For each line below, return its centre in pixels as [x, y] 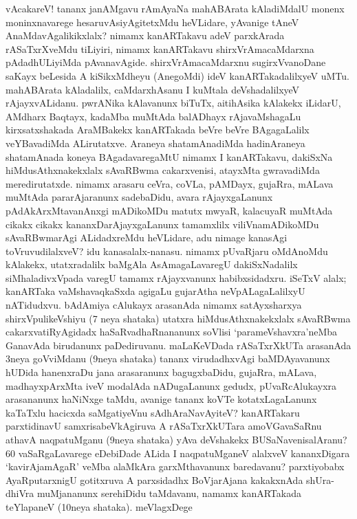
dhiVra [20, 493]
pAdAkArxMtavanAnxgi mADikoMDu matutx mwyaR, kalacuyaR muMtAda [169, 210]
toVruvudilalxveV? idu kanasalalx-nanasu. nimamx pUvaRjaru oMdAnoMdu [167, 251]
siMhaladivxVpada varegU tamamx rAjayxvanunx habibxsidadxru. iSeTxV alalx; [176, 277]
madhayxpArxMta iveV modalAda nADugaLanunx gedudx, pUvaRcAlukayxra [171, 385]
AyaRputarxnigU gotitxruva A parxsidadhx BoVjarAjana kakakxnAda [154, 479]
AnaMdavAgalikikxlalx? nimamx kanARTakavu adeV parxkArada [145, 35]
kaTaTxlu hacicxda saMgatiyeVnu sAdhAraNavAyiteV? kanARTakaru [153, 412]
